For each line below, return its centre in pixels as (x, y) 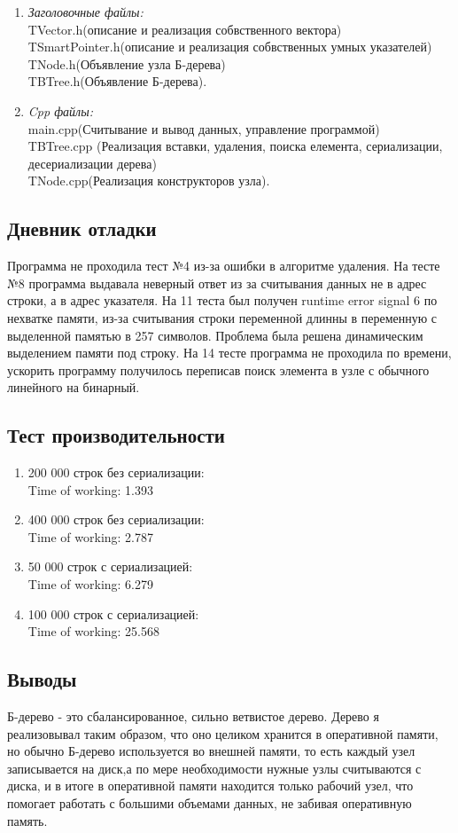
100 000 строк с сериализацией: (113, 613)
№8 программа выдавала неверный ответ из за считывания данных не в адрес (217, 283)
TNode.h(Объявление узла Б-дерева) (127, 63)
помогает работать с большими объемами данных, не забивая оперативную (210, 803)
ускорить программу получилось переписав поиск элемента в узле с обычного (218, 369)
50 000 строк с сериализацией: (110, 566)
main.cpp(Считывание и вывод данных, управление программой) (204, 128)
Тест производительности (116, 435)
